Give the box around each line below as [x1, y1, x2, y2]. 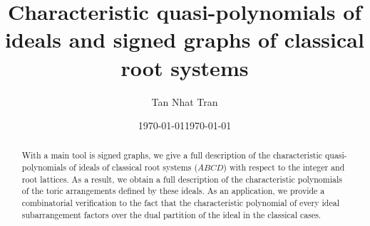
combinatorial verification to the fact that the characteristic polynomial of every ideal [21, 197, 339, 209]
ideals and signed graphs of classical [5, 25, 364, 54]
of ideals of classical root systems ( [68, 161, 198, 173]
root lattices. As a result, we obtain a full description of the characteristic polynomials [21, 173, 342, 185]
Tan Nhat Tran [151, 94, 218, 109]
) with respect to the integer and [223, 161, 345, 173]
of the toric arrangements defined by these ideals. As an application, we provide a [21, 185, 325, 197]
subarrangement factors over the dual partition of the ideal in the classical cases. [21, 208, 322, 220]
